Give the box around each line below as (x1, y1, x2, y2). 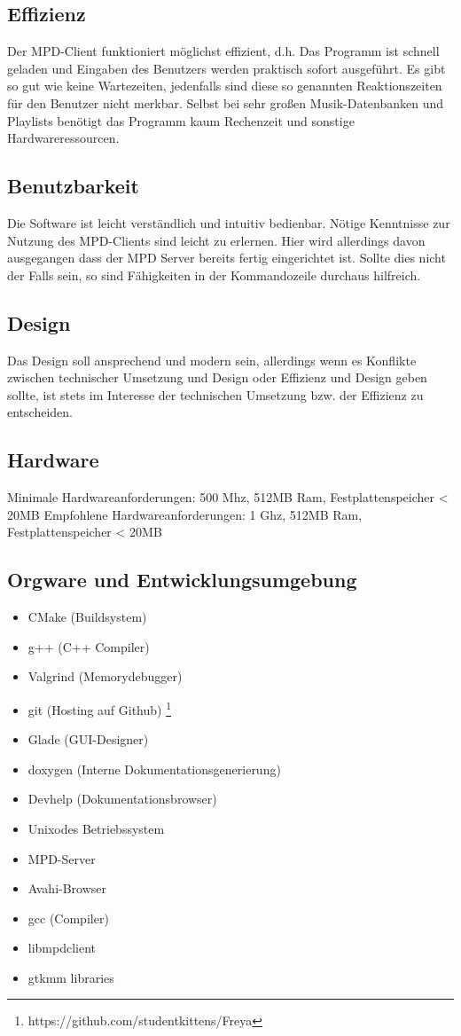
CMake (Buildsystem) (27, 608, 147, 626)
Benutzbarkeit (7, 172, 139, 200)
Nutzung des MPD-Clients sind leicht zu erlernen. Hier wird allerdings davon (7, 231, 426, 249)
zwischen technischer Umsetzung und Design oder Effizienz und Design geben (7, 368, 427, 387)
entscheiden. (7, 403, 73, 421)
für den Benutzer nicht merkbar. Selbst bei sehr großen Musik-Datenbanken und (7, 93, 444, 112)
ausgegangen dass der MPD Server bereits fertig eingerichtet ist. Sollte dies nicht (7, 248, 446, 267)
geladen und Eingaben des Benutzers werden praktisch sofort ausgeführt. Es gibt (7, 59, 446, 77)
